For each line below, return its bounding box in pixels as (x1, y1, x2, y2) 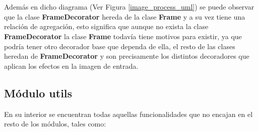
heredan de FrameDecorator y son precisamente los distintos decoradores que (4, 51, 249, 61)
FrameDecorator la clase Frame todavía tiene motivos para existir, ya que (4, 31, 242, 41)
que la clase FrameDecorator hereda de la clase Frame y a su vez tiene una (4, 11, 245, 22)
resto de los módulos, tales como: (4, 118, 106, 129)
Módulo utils (4, 85, 73, 100)
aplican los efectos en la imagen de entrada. (4, 60, 139, 71)
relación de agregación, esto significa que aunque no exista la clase (4, 21, 209, 32)
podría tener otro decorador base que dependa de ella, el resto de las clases (4, 41, 235, 51)
